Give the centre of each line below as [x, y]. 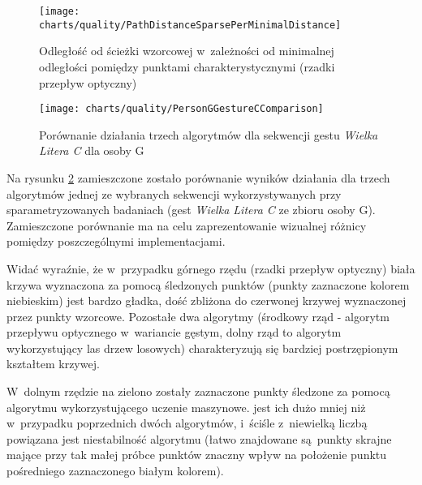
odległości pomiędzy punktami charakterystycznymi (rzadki [187, 66]
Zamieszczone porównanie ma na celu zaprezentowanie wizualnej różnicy [187, 225]
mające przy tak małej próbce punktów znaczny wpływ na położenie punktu [197, 455]
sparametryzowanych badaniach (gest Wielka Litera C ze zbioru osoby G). [191, 210]
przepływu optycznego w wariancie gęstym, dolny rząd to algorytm [174, 332]
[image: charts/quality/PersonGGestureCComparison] [181, 109]
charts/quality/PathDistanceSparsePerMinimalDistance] [190, 25]
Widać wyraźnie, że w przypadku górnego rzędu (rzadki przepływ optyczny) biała [211, 268]
